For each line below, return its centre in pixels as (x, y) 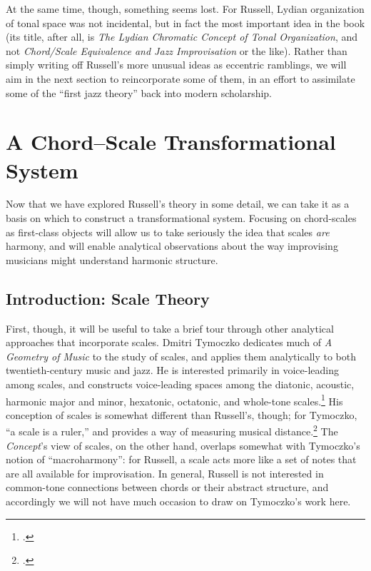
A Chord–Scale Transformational (171, 142)
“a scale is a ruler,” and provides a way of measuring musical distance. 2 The (172, 430)
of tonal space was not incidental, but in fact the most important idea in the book (185, 22)
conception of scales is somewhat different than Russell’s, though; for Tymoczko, (182, 414)
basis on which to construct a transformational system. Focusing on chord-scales (181, 218)
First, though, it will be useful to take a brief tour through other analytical (170, 328)
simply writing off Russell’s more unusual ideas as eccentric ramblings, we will (176, 65)
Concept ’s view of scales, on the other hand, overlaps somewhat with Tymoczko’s (183, 445)
